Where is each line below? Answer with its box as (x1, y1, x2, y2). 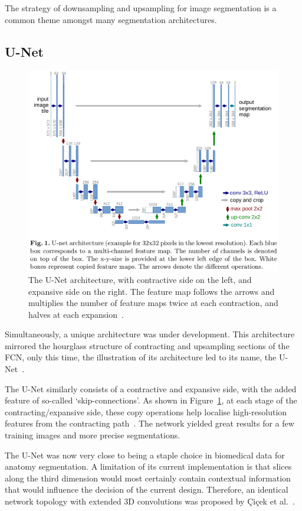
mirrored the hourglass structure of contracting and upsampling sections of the (5, 339, 290, 351)
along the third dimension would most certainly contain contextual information (5, 471, 291, 484)
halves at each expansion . (28, 308, 124, 320)
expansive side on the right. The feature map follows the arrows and (28, 285, 275, 297)
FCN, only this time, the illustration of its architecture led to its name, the (5, 351, 277, 363)
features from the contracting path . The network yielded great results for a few (5, 417, 294, 429)
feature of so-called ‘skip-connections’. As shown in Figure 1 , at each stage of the (5, 394, 297, 406)
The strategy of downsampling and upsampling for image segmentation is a (5, 2, 277, 14)
